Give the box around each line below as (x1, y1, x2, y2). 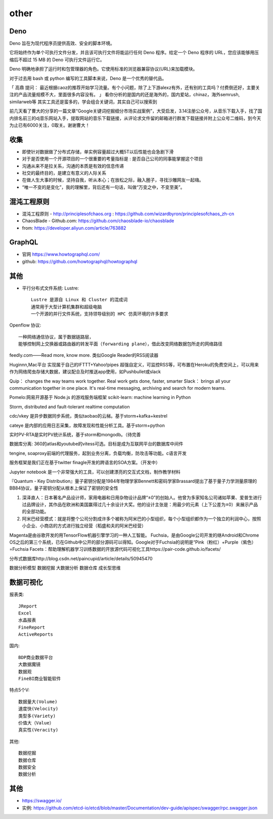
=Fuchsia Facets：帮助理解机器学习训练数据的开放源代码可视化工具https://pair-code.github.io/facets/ (9, 546, 221, 552)
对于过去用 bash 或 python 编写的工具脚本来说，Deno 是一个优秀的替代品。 (9, 75, 167, 81)
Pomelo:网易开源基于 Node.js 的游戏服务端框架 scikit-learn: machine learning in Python (9, 394, 191, 400)
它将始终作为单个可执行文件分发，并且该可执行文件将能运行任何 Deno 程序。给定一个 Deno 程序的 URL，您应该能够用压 (9, 50, 259, 56)
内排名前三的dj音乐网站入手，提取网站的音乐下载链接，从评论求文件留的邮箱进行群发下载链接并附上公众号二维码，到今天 (9, 115, 261, 121)
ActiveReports (18, 632, 53, 637)
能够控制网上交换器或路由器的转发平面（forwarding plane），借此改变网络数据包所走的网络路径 (18, 341, 222, 347)
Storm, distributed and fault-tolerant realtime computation (9, 403, 130, 409)
